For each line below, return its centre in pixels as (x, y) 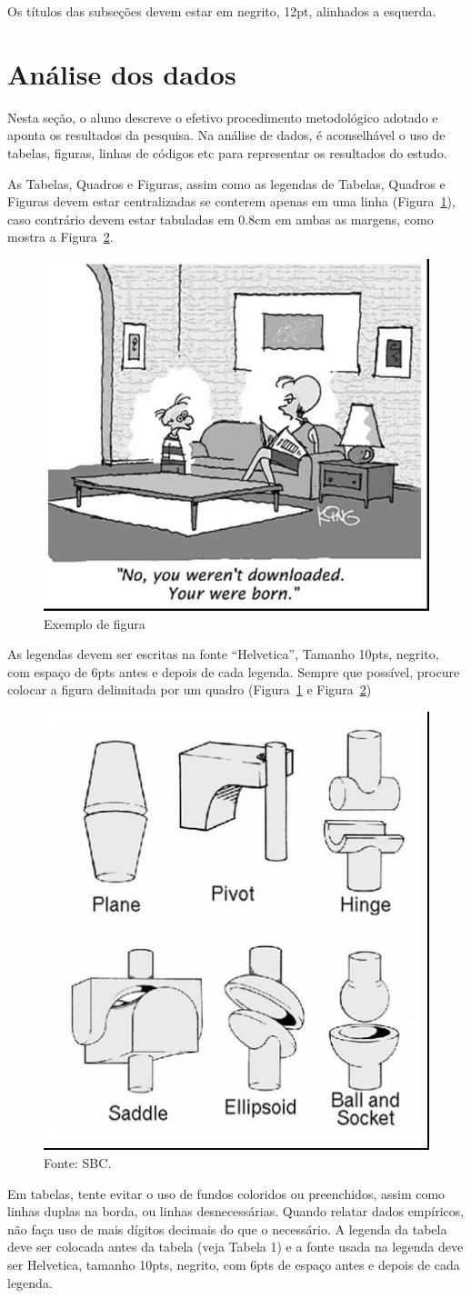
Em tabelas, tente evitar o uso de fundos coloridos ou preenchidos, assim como (226, 1193)
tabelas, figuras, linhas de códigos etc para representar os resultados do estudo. (227, 152)
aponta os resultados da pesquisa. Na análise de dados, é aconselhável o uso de (226, 135)
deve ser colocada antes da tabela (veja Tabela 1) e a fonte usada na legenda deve (235, 1247)
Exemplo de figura (95, 623)
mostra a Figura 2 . (60, 237)
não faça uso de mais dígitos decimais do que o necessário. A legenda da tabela (227, 1228)
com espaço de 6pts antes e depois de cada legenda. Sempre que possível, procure (234, 671)
